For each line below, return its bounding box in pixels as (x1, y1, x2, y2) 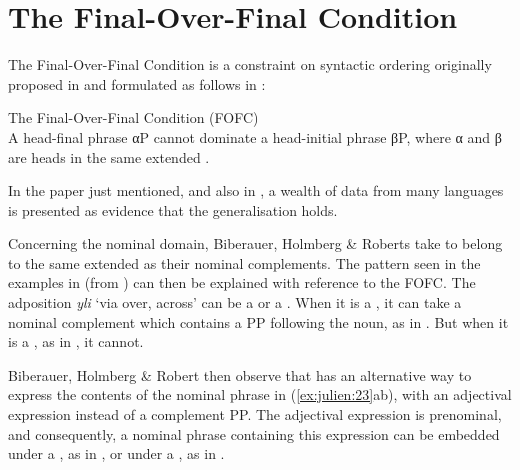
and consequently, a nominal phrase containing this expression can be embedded (8, 423, 500, 444)
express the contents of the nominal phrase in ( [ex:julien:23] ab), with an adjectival (8, 384, 512, 405)
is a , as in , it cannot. (8, 331, 144, 352)
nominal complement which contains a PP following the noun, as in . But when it (8, 311, 509, 332)
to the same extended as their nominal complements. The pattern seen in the (8, 252, 481, 273)
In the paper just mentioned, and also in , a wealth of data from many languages (8, 180, 504, 201)
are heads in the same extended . (8, 146, 210, 167)
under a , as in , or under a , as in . (8, 443, 225, 464)
